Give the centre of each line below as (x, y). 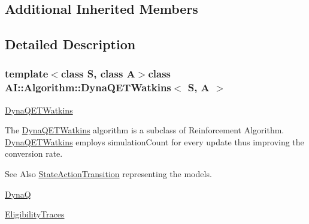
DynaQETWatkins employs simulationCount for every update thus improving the (154, 141)
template (27, 74)
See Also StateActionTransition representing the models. (108, 174)
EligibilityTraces (35, 214)
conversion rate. (34, 153)
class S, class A (98, 74)
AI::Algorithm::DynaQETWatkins (88, 87)
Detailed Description (70, 44)
